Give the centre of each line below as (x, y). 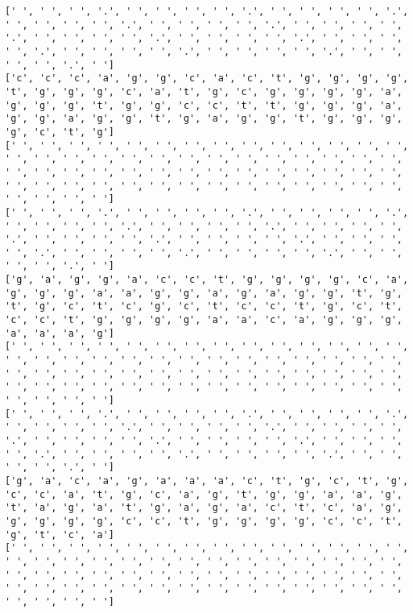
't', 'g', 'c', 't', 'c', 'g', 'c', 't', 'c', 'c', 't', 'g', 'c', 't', (204, 306)
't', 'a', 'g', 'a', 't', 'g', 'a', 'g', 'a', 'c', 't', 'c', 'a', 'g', (204, 508)
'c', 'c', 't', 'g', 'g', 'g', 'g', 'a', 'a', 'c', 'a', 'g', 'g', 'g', (204, 320)
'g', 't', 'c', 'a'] (60, 534)
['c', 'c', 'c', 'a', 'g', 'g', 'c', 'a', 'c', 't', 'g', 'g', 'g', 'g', (207, 79)
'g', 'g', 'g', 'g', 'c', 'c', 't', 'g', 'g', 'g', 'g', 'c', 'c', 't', (204, 521)
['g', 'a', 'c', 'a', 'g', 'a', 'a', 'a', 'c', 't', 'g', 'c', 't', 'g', (207, 480)
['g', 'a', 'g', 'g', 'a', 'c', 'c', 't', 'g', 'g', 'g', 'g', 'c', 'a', (207, 280)
